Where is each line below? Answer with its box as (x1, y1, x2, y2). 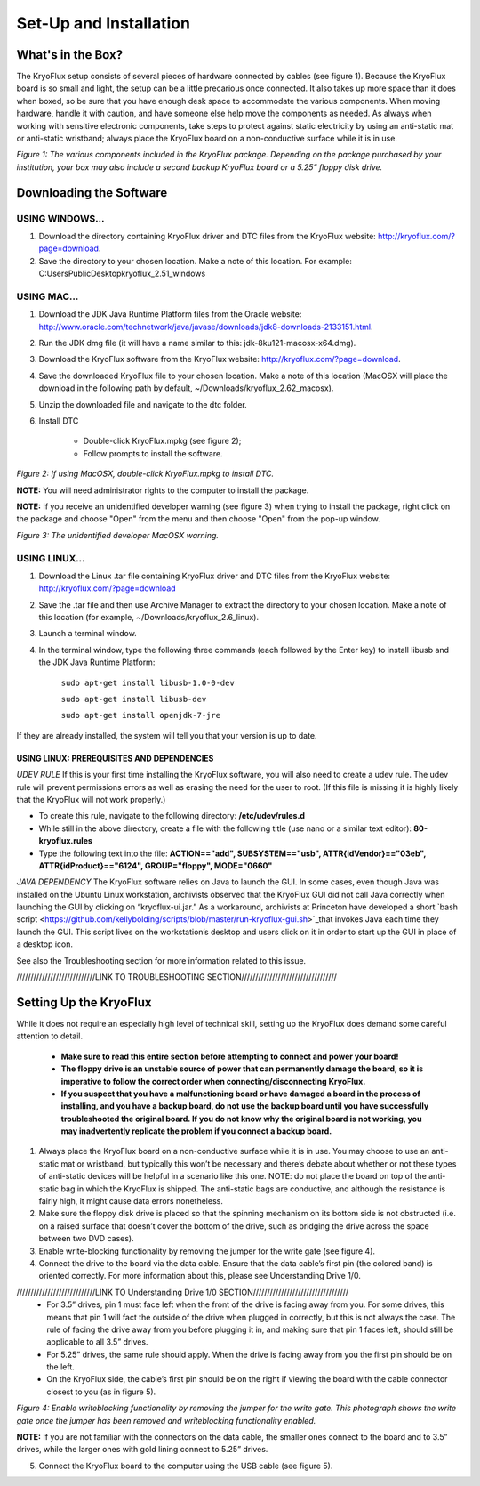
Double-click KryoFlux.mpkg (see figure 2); (83, 436, 242, 447)
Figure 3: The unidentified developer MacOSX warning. (16, 529, 220, 540)
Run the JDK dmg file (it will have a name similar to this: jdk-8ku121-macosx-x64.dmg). (38, 338, 356, 349)
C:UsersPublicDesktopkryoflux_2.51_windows (38, 268, 206, 279)
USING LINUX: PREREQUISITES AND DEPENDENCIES (16, 753, 214, 763)
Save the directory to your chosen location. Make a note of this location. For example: (38, 255, 353, 266)
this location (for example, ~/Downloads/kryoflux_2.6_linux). (38, 612, 260, 623)
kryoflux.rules (38, 836, 93, 846)
